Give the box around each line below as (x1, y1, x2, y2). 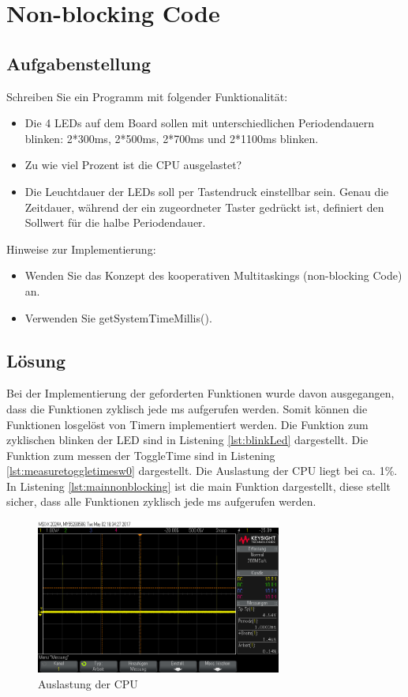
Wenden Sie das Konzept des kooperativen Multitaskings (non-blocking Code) (24, 267, 402, 284)
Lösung (6, 348, 66, 372)
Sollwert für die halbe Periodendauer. (24, 214, 206, 231)
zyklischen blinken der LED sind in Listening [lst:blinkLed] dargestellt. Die (6, 431, 369, 448)
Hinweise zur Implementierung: (6, 240, 156, 257)
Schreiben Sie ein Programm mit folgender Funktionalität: (6, 88, 288, 104)
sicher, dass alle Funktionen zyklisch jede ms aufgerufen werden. (6, 493, 316, 510)
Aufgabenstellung (6, 51, 152, 75)
